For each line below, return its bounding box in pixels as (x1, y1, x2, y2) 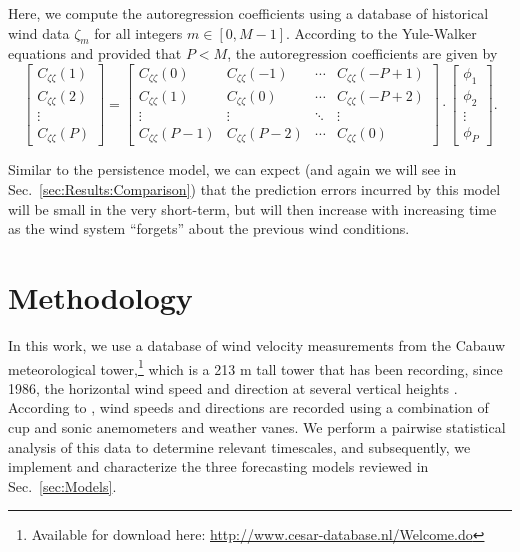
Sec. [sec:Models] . (8, 475, 117, 496)
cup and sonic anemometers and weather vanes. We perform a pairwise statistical (8, 417, 506, 438)
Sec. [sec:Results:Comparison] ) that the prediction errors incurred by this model (8, 179, 501, 200)
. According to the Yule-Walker (286, 22, 477, 43)
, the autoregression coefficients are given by (227, 43, 498, 64)
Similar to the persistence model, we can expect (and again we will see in (8, 159, 457, 180)
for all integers (94, 22, 183, 43)
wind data (8, 22, 70, 43)
